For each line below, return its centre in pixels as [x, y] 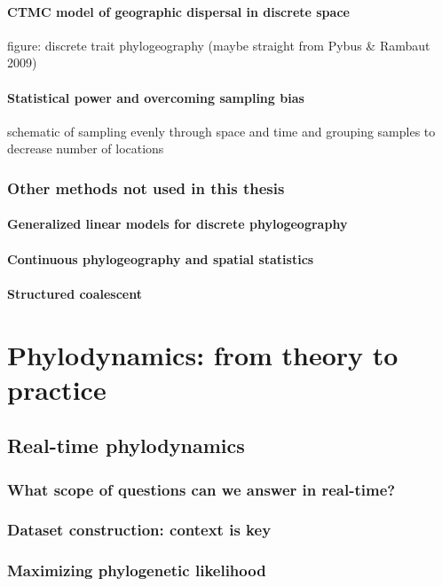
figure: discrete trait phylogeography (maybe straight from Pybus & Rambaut [219, 45]
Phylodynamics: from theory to [203, 354]
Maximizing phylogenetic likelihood [137, 570]
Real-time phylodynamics [126, 445]
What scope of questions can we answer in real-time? [201, 489]
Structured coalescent [75, 293]
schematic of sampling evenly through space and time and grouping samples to [221, 131]
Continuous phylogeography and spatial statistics [161, 258]
